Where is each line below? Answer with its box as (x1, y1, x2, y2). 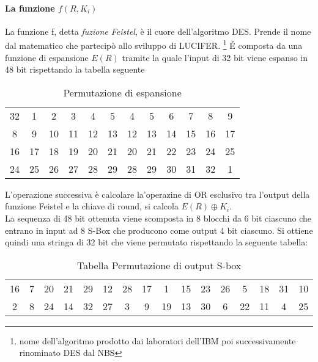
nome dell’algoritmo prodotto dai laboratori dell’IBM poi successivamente (19, 334, 296, 347)
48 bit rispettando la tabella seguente (5, 63, 145, 76)
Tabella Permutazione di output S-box (76, 258, 242, 272)
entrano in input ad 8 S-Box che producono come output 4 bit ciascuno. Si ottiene (5, 223, 313, 236)
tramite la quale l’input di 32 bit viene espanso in (122, 51, 308, 63)
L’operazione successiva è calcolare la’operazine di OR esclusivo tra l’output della (5, 187, 310, 200)
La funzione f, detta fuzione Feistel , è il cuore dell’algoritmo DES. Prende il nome (5, 24, 311, 37)
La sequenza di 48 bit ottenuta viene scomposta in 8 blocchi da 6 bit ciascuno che (5, 212, 311, 225)
